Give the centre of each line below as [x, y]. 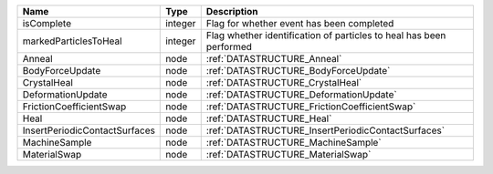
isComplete [47, 23]
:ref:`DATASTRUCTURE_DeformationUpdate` [301, 94]
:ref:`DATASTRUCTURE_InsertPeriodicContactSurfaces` [325, 130]
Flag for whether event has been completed [300, 23]
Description [232, 11]
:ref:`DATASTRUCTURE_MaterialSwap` [288, 154]
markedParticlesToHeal [72, 41]
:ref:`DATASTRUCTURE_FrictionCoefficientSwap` [311, 107]
